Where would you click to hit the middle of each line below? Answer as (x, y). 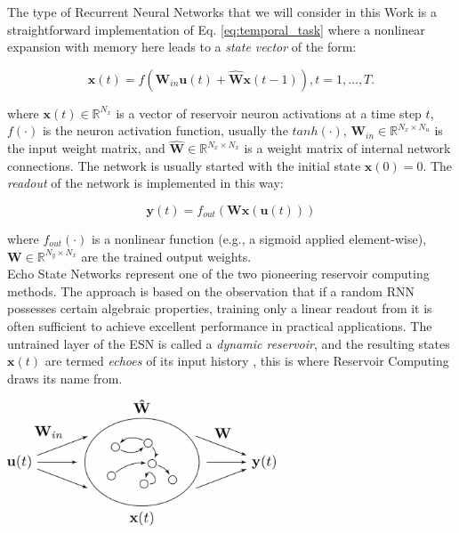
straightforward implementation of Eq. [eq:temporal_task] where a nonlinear (216, 29)
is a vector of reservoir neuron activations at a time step (269, 113)
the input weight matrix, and (86, 148)
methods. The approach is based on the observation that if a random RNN (211, 291)
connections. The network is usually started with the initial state (184, 165)
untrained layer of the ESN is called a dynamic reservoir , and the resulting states (229, 343)
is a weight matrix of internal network (347, 148)
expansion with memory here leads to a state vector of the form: (182, 47)
